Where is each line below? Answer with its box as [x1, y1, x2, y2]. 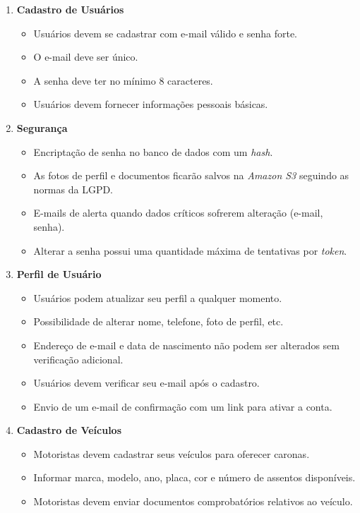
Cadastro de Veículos [16, 423, 122, 437]
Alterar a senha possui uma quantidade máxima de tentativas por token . [33, 243, 347, 258]
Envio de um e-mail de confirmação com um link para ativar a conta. [33, 399, 332, 414]
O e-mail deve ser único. [33, 49, 138, 64]
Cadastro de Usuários [16, 2, 124, 16]
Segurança [16, 120, 68, 135]
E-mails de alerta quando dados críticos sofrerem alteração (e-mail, [33, 205, 323, 220]
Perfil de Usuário [16, 267, 102, 282]
